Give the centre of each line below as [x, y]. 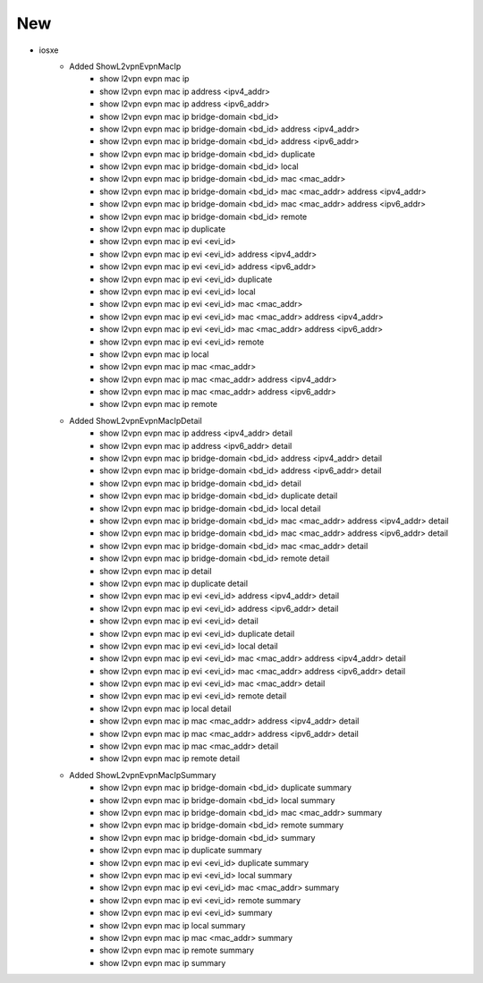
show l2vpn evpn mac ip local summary [173, 925]
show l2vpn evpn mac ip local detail [165, 708]
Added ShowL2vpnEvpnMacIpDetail [136, 420]
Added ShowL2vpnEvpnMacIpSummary [143, 775]
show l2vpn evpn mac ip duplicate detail [174, 583]
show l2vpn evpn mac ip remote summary [177, 950]
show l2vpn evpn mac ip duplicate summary [181, 851]
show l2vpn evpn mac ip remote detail [170, 758]
